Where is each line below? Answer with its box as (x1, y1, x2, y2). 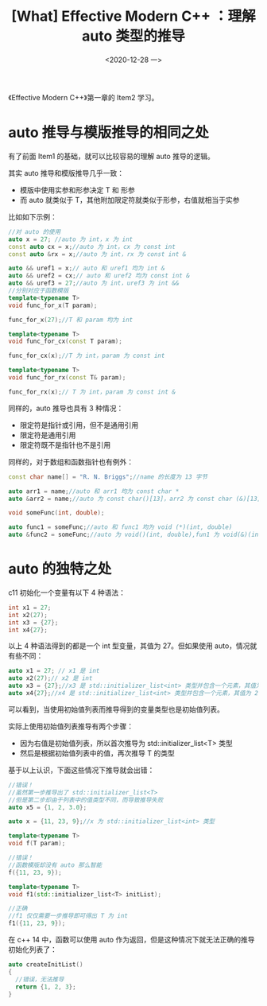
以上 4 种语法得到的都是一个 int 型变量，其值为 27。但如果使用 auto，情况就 (8, 641, 257, 651)
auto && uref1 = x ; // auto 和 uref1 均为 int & (8, 264, 165, 273)
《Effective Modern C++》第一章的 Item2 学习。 (8, 92, 159, 102)
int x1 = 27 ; (8, 604, 52, 612)
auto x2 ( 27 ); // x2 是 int (8, 674, 93, 682)
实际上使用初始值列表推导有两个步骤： (8, 721, 133, 731)
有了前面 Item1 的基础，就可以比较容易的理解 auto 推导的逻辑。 (8, 151, 215, 161)
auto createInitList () (8, 961, 83, 969)
